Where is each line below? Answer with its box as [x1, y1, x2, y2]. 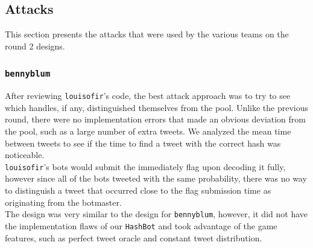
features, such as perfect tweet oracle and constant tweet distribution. [5, 231, 262, 244]
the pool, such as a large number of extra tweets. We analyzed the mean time [5, 125, 291, 138]
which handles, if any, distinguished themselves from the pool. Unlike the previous [5, 101, 309, 113]
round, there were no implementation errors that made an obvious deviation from [5, 113, 306, 126]
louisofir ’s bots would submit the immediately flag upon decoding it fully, [5, 160, 286, 173]
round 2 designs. [5, 39, 65, 52]
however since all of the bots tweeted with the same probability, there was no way [5, 172, 307, 185]
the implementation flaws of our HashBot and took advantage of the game [5, 219, 277, 232]
